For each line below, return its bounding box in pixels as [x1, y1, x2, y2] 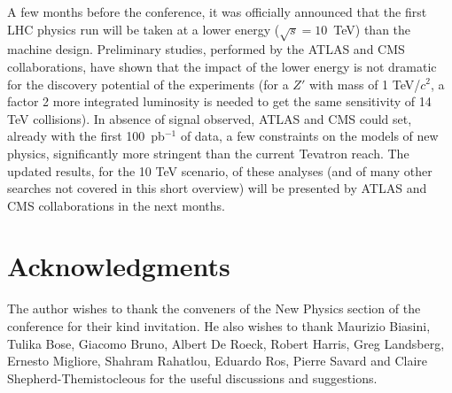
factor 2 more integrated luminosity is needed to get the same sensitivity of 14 [7, 92, 432, 111]
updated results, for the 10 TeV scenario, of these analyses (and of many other [7, 161, 433, 180]
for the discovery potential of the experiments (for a [7, 74, 289, 93]
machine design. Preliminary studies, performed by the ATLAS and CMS [7, 40, 405, 58]
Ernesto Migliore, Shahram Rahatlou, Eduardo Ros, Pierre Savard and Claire [7, 351, 428, 370]
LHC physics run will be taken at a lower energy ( [7, 19, 280, 38]
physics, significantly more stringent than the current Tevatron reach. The [7, 143, 409, 162]
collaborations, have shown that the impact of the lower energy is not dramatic [7, 57, 437, 75]
